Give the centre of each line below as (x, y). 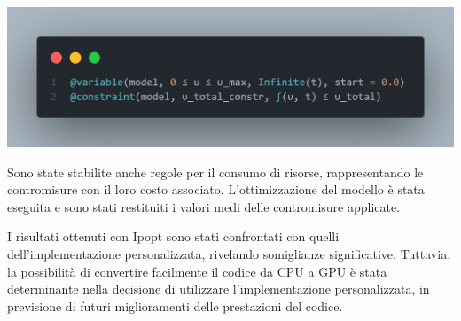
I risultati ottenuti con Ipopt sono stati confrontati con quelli (173, 236)
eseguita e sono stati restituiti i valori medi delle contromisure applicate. (204, 206)
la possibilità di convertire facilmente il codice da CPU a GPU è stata (197, 271)
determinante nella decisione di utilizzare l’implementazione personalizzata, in (219, 289)
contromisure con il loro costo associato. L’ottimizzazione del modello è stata (216, 189)
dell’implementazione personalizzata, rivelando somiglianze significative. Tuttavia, (229, 253)
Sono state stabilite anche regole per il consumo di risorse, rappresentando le (215, 172)
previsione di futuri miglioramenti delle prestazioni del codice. (175, 305)
